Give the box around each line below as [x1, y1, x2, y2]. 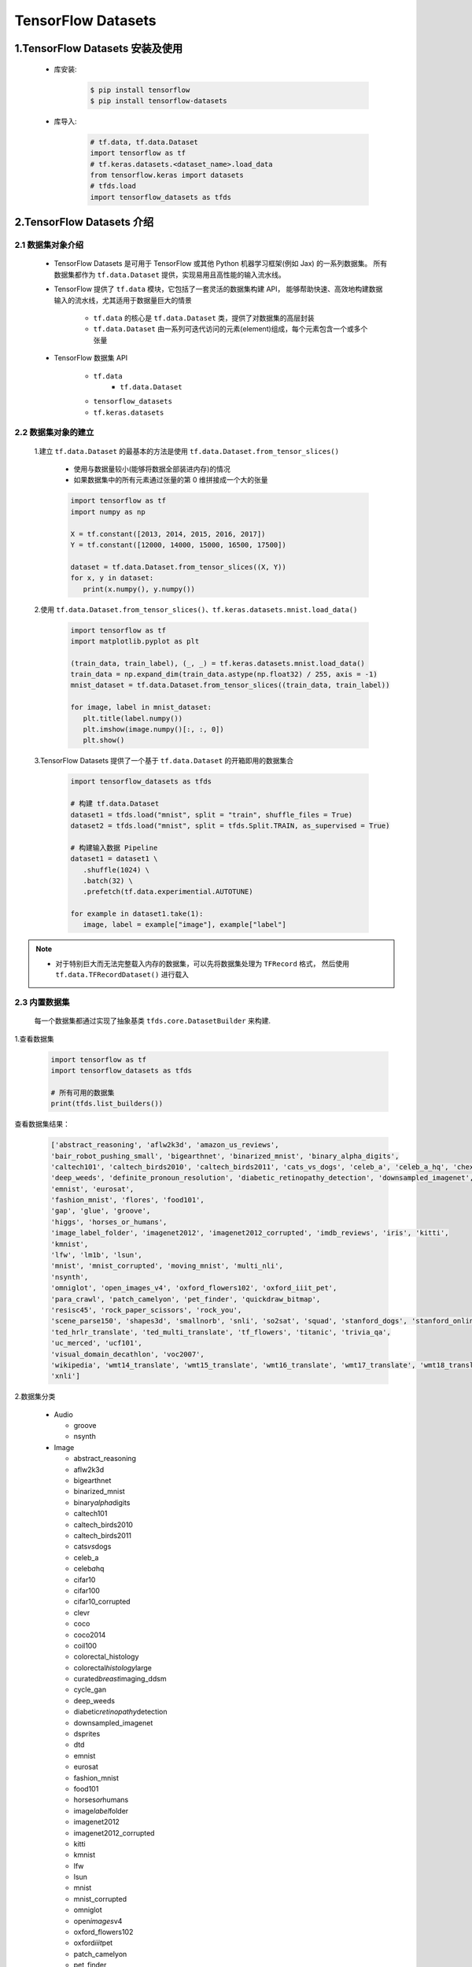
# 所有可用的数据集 [50, 1088, 115, 1097]
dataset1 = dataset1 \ [70, 854, 158, 863]
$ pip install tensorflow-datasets [90, 96, 227, 105]
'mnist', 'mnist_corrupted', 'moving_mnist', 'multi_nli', [50, 1261, 283, 1271]
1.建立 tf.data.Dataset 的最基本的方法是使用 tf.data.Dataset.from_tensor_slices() [34, 446, 340, 456]
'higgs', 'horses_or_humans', [50, 1217, 168, 1227]
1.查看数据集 [14, 1034, 54, 1043]
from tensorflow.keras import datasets [90, 171, 244, 180]
